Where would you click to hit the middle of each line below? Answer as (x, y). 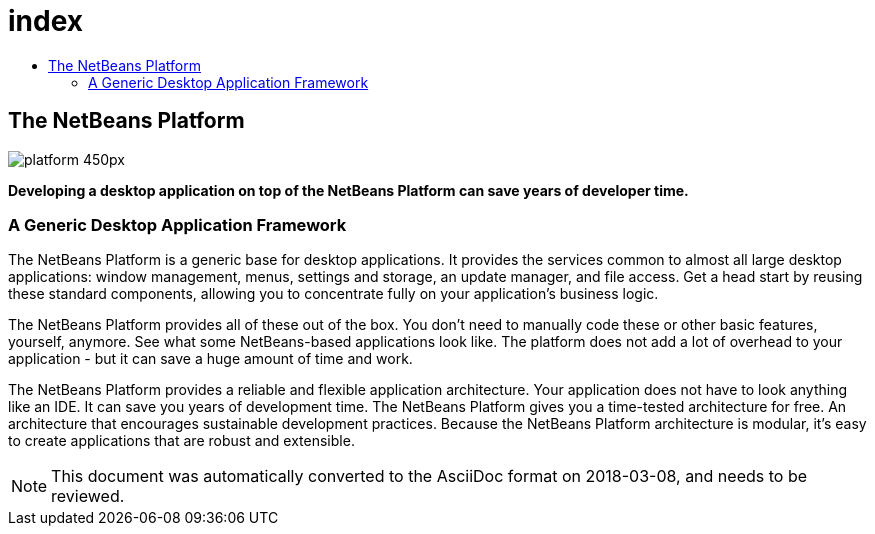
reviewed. (88, 496)
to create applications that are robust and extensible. (181, 441)
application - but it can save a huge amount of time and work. (210, 359)
